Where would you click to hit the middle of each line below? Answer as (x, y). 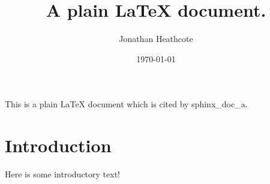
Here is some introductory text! (62, 174)
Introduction (58, 145)
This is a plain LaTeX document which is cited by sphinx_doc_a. (126, 104)
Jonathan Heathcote (156, 39)
